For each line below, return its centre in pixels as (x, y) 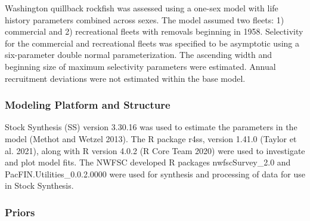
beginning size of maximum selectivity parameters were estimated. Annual (140, 66)
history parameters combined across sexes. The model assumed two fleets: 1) (145, 19)
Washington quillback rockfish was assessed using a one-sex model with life (142, 8)
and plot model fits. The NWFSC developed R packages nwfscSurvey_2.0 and (148, 162)
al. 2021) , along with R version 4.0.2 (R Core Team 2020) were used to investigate (155, 150)
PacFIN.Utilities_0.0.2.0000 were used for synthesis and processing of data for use (155, 174)
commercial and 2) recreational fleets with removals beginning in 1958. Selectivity (154, 31)
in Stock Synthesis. (39, 185)
